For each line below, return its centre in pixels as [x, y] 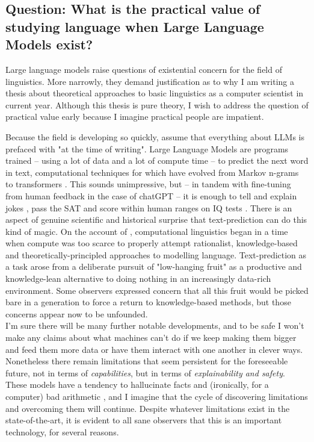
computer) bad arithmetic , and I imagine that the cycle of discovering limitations [157, 397]
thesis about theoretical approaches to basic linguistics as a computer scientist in [155, 93]
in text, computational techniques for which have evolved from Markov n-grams [152, 172]
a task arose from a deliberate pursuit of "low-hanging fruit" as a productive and [154, 266]
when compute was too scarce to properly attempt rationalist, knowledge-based [152, 243]
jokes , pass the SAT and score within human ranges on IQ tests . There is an [149, 207]
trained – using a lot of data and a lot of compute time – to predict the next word [157, 160]
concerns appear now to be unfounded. [77, 313]
